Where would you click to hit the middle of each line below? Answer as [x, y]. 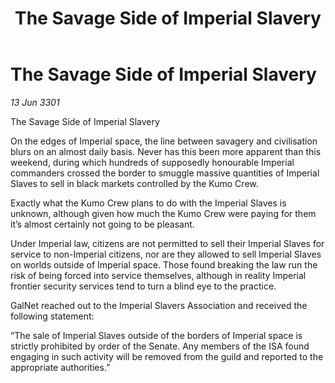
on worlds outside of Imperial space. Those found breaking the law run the [164, 264]
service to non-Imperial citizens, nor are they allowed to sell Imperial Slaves [166, 254]
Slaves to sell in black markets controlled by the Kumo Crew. [134, 183]
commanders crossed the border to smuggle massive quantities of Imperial [165, 173]
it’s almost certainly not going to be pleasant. [102, 224]
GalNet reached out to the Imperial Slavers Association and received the [159, 305]
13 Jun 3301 [35, 102]
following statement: [52, 316]
